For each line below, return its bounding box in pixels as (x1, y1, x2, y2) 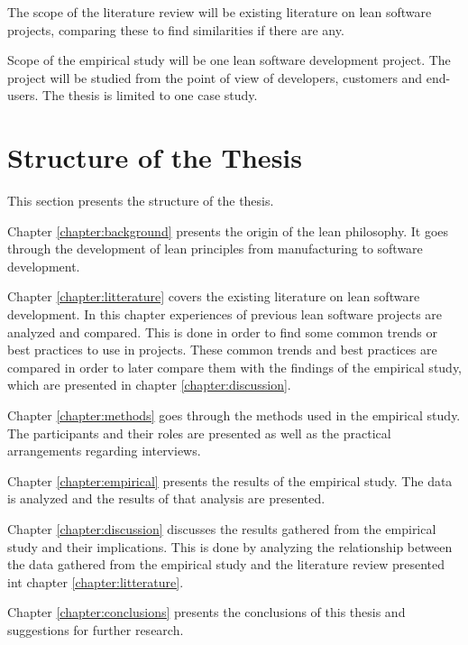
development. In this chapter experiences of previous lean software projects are (7, 305, 443, 324)
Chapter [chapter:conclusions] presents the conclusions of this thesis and (7, 603, 406, 622)
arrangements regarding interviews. (7, 441, 201, 460)
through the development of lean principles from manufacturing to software (7, 239, 423, 258)
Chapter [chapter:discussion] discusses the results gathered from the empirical (7, 520, 436, 538)
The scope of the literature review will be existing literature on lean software (7, 3, 432, 21)
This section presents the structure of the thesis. (7, 191, 274, 210)
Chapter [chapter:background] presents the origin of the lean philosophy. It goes (7, 221, 449, 240)
